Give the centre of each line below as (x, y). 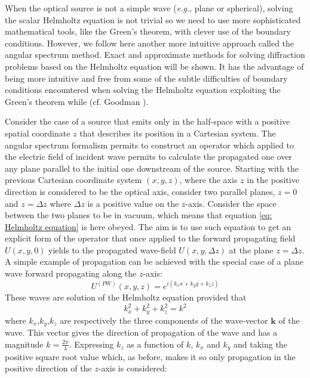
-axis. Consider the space (231, 203)
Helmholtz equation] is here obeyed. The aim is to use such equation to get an (148, 226)
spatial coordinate (38, 133)
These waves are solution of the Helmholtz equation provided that (126, 297)
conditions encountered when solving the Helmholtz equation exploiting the (143, 90)
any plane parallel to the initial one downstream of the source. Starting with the (152, 168)
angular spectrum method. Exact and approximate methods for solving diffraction (155, 55)
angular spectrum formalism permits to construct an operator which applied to (149, 145)
